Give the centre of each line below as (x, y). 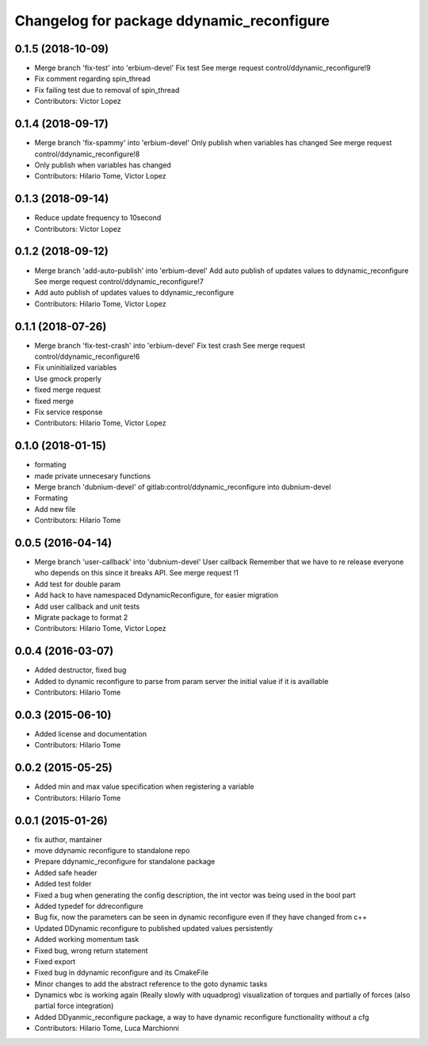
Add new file (55, 509)
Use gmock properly (68, 379)
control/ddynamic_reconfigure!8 (87, 154)
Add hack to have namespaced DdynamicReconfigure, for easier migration (157, 595)
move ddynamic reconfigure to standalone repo (112, 851)
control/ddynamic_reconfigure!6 (87, 356)
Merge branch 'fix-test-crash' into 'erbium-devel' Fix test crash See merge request (170, 345)
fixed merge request (67, 390)
